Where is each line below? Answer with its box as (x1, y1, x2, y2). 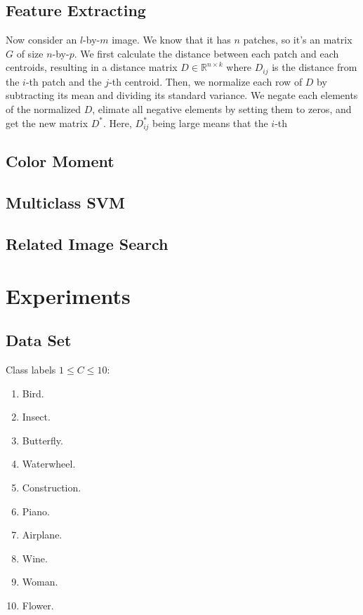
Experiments (6, 281, 131, 310)
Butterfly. (22, 432, 63, 447)
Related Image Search (6, 233, 169, 255)
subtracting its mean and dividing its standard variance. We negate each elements (6, 88, 358, 102)
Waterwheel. (22, 456, 76, 471)
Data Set (6, 329, 72, 351)
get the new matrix (6, 115, 88, 130)
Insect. (22, 409, 51, 424)
